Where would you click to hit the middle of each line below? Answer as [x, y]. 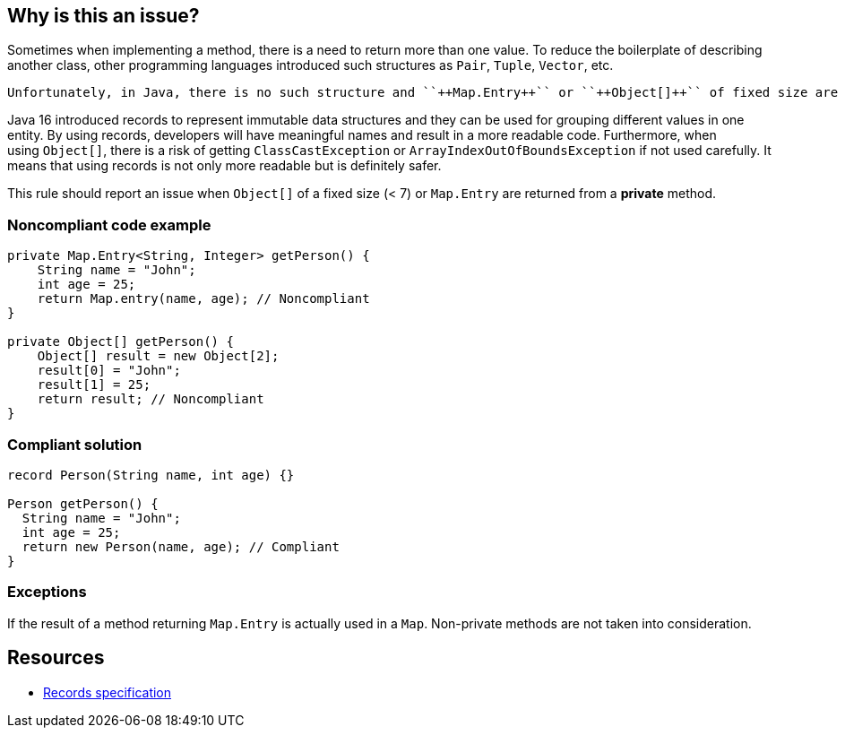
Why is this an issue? [103, 16]
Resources [56, 658]
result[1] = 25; [94, 385]
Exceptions [47, 592]
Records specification [108, 692]
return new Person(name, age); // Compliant [181, 546]
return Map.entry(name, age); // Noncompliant [203, 299]
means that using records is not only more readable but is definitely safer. [224, 166]
